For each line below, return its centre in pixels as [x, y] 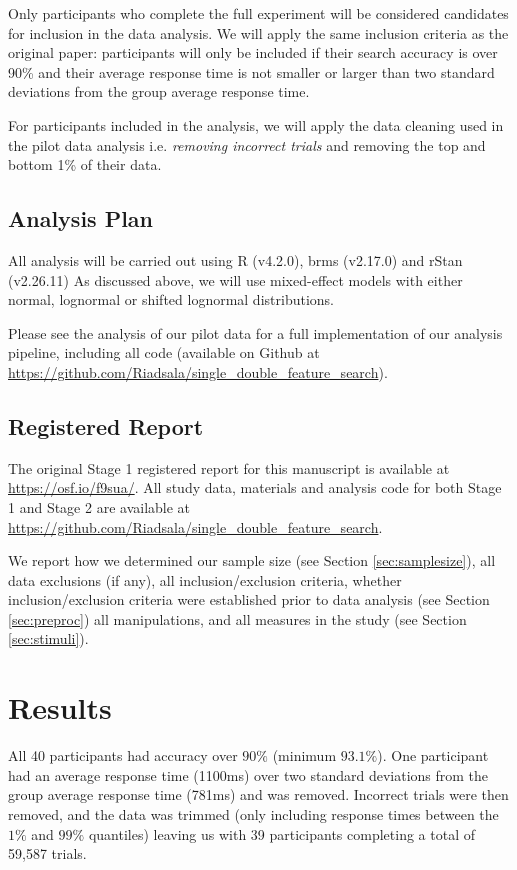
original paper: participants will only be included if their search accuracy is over [253, 52]
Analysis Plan [81, 218]
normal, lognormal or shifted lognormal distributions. [171, 299]
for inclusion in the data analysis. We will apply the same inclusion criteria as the [258, 32]
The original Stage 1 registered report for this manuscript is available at [229, 467]
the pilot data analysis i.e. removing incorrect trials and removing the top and [247, 144]
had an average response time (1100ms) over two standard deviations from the [248, 774]
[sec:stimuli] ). [48, 638]
